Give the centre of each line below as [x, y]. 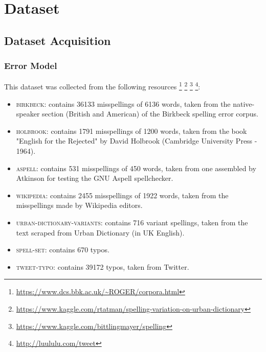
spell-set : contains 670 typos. [63, 250]
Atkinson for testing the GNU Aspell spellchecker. [95, 178]
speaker [28, 114]
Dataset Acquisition [58, 40]
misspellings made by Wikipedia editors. [79, 205]
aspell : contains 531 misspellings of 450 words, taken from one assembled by [136, 168]
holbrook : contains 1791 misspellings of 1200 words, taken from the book [131, 131]
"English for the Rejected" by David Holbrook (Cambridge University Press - [137, 141]
